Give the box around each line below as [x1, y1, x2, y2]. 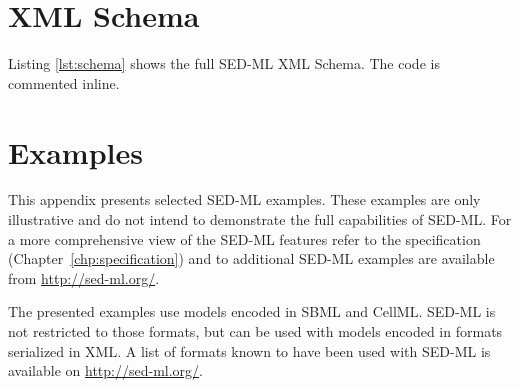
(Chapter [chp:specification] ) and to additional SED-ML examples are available [8, 248, 495, 269]
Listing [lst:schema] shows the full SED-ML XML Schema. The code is [8, 53, 440, 74]
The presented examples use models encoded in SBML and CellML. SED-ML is [8, 301, 496, 322]
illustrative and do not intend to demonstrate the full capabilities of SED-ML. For [8, 209, 512, 230]
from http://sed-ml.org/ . [8, 267, 160, 288]
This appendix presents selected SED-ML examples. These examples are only [8, 189, 481, 210]
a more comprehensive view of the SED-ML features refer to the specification [8, 228, 481, 249]
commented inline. [8, 72, 120, 93]
